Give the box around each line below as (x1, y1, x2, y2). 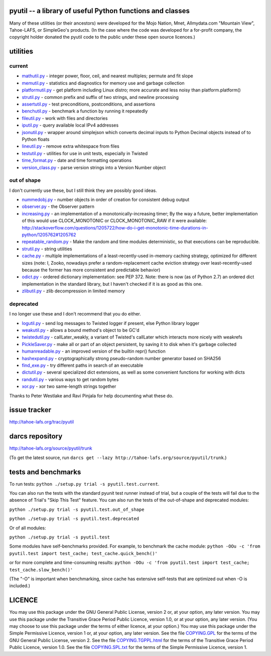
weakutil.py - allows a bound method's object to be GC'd (22, 327, 140, 334)
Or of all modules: (9, 525, 46, 531)
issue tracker (9, 406, 52, 414)
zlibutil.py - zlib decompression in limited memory (22, 288, 125, 294)
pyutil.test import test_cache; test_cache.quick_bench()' (9, 551, 158, 556)
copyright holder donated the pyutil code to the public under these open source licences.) (9, 34, 196, 40)
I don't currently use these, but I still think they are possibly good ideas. (9, 187, 158, 193)
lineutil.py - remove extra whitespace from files (22, 143, 120, 149)
